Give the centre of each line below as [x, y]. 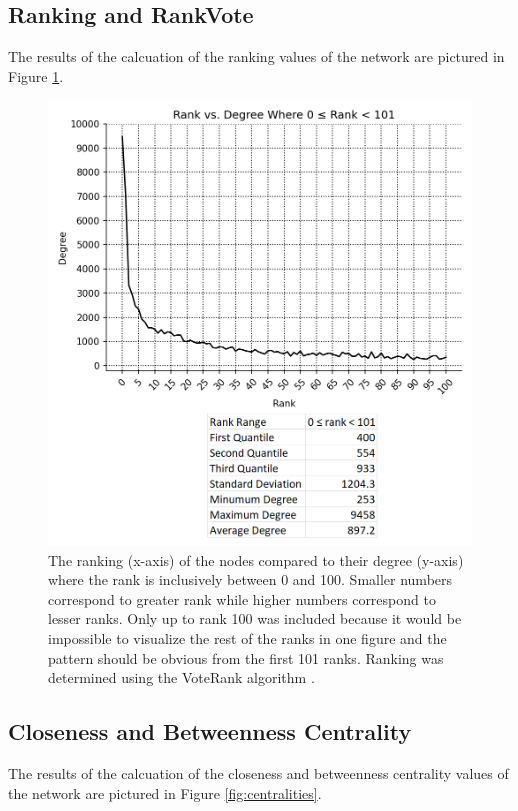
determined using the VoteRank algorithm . [181, 677]
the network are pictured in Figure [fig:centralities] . [165, 792]
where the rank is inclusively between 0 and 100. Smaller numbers [250, 579]
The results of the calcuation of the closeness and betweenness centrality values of [258, 772]
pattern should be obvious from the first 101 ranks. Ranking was [246, 657]
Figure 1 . [36, 75]
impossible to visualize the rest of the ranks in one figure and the [247, 638]
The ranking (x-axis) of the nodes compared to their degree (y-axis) [256, 559]
